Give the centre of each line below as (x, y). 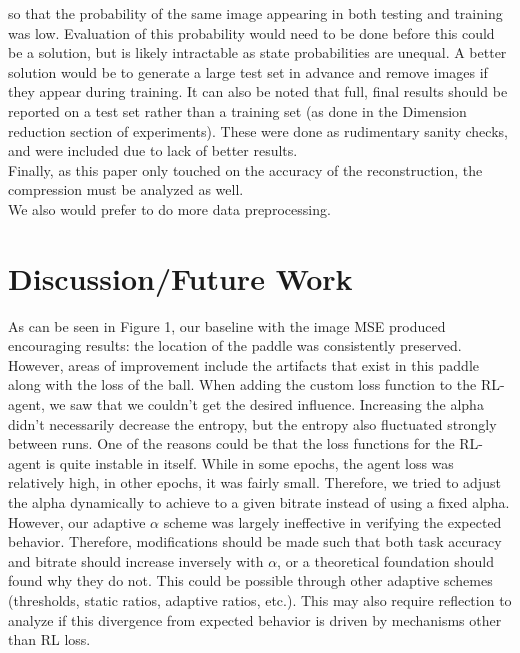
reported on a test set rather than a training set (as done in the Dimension (237, 110)
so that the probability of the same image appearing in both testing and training (255, 13)
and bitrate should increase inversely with (136, 560)
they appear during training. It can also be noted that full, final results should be (258, 91)
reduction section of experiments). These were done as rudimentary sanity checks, (258, 130)
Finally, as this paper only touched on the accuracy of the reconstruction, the (245, 169)
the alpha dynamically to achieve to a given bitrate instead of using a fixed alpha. (259, 502)
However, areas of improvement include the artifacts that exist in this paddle (244, 364)
